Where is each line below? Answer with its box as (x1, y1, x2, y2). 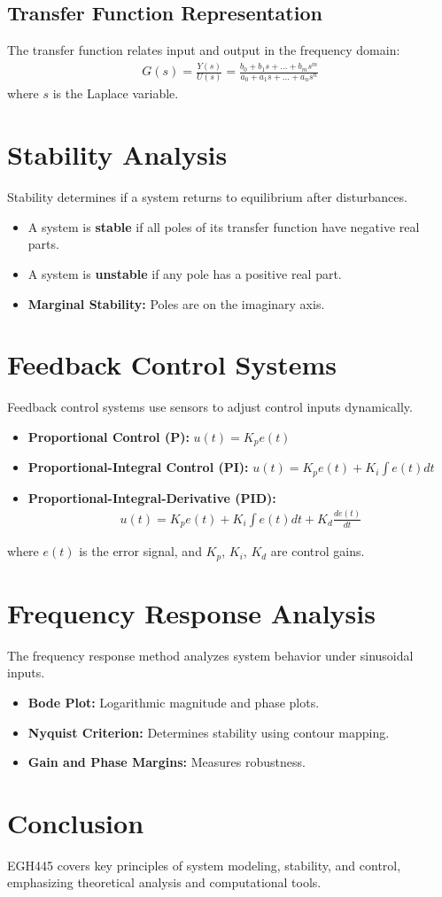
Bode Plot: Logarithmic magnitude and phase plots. (27, 692, 320, 711)
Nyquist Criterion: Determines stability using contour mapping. (27, 723, 390, 741)
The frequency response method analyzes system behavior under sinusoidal (7, 646, 414, 664)
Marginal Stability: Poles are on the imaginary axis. (27, 294, 325, 313)
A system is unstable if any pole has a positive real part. (27, 264, 342, 282)
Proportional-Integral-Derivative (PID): (27, 488, 276, 506)
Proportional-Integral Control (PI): (27, 458, 249, 476)
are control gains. (270, 542, 365, 561)
